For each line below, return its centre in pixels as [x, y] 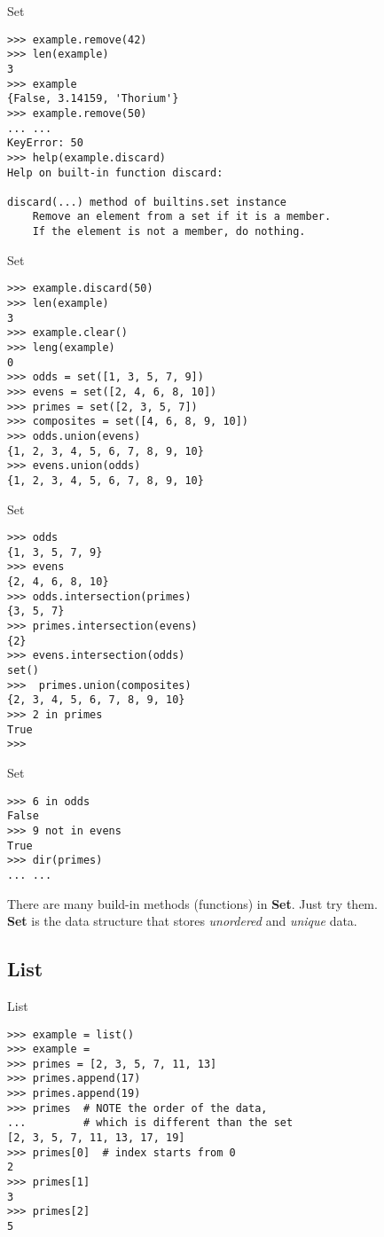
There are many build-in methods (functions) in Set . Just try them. [192, 903]
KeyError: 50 [45, 143]
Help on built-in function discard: [115, 172]
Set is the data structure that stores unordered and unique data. [182, 921]
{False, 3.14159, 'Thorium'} [93, 99]
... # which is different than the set [150, 1123]
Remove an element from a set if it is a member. [182, 217]
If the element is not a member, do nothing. [169, 232]
